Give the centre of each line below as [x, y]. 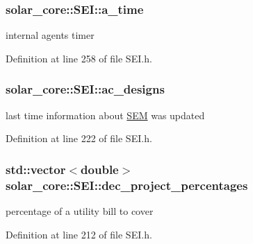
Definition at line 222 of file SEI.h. [79, 138]
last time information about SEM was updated [105, 115]
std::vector [36, 169]
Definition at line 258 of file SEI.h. [79, 58]
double [100, 169]
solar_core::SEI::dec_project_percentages [127, 185]
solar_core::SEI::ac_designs [85, 89]
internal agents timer [50, 35]
